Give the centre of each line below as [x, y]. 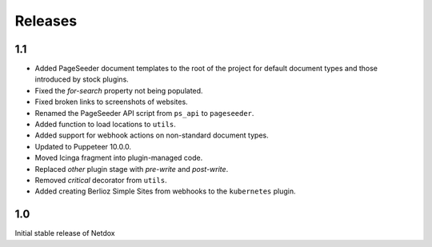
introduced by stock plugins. [82, 79]
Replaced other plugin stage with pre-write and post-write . [132, 169]
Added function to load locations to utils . [105, 125]
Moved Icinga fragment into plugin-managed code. [119, 158]
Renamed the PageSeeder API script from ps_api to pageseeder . [144, 113]
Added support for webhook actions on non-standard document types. [152, 135]
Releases [46, 21]
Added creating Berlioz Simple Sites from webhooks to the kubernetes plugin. [165, 191]
